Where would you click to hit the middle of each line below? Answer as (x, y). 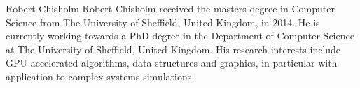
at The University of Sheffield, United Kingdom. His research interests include (173, 49)
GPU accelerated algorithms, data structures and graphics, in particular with (172, 63)
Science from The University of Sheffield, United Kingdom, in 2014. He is (163, 22)
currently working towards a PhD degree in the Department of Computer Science (180, 36)
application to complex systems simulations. (100, 76)
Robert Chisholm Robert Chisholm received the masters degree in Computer (170, 8)
